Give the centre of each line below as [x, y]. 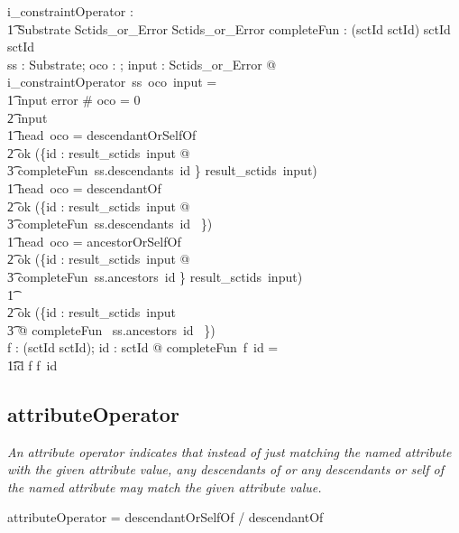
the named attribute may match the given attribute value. [165, 486]
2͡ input [28, 117]
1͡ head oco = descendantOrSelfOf [102, 135]
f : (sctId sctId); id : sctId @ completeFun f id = [143, 347]
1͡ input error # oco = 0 [74, 99]
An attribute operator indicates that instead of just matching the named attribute [229, 451]
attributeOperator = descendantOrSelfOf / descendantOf [165, 517]
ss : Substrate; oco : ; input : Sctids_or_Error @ [142, 64]
